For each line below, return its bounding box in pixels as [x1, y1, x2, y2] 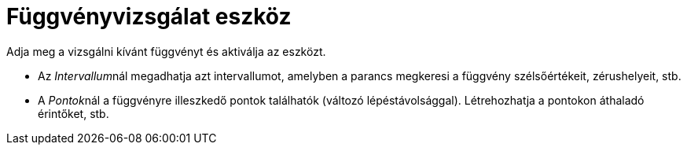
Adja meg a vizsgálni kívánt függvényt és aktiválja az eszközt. [6, 44, 326, 58]
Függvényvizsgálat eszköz [6, 3, 292, 30]
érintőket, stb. [38, 106, 109, 120]
